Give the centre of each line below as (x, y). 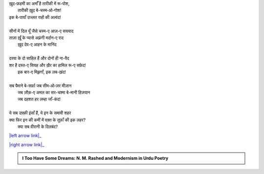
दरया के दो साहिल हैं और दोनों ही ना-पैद (39, 58)
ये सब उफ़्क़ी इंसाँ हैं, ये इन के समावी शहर (40, 113)
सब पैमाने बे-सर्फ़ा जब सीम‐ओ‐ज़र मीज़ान (40, 86)
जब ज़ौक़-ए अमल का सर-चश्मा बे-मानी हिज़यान (54, 92)
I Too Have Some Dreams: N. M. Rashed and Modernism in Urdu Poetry (95, 158)
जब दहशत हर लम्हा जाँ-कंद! (39, 99)
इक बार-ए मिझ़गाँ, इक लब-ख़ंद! (42, 72)
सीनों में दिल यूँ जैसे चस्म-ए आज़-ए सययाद (41, 31)
